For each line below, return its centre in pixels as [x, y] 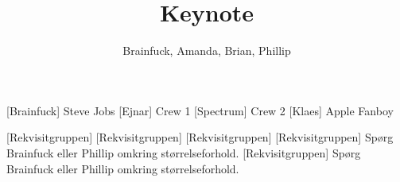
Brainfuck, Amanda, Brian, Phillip [207, 50]
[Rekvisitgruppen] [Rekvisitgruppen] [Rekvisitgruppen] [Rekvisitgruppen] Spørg [200, 137]
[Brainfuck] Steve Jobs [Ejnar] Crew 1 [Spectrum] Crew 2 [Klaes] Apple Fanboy [200, 110]
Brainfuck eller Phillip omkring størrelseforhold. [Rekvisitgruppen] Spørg [184, 152]
